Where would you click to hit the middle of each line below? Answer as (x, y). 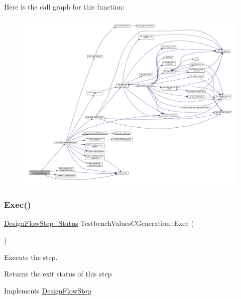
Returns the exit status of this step (58, 274)
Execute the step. (31, 257)
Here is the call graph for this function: (64, 7)
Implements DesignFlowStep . (49, 290)
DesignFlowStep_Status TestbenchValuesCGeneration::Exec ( (99, 223)
